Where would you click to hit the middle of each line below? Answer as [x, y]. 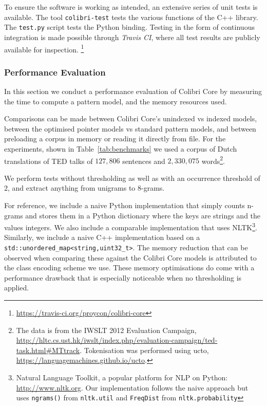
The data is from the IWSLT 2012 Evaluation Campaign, [106, 330]
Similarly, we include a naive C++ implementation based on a [102, 237]
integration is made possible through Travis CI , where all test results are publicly [132, 37]
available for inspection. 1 [44, 48]
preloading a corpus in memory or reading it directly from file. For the [115, 139]
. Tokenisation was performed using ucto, [144, 350]
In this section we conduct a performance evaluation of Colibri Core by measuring [133, 91]
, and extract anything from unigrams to [72, 188]
